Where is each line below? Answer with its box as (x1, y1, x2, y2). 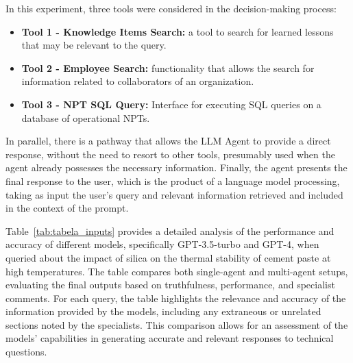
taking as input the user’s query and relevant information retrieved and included (5, 187, 343, 201)
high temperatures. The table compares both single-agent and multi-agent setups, (5, 264, 348, 278)
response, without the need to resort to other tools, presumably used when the (5, 147, 335, 161)
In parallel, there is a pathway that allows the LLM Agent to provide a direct (5, 134, 331, 148)
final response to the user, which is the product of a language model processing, (5, 173, 340, 188)
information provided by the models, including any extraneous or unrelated (5, 304, 321, 318)
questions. (5, 345, 47, 359)
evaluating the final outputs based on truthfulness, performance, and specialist (5, 277, 335, 292)
